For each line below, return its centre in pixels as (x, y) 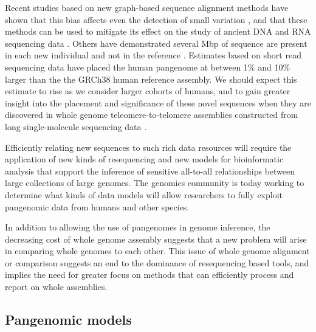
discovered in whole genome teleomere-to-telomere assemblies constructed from (152, 115)
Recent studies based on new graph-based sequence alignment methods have (147, 7)
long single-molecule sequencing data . (76, 126)
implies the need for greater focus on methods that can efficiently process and (149, 275)
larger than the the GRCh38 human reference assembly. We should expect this (151, 79)
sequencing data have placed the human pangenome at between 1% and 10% (148, 67)
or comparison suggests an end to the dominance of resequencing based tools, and (157, 262)
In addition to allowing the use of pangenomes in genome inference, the (138, 227)
